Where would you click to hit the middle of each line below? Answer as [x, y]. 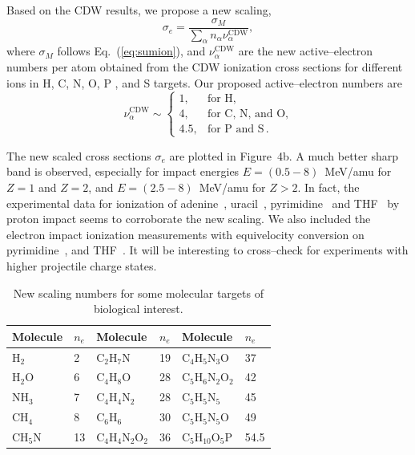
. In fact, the [328, 187]
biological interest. [138, 309]
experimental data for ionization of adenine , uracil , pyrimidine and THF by [203, 203]
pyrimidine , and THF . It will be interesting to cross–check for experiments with [207, 250]
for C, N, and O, [248, 114]
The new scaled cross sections [79, 155]
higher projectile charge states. [82, 265]
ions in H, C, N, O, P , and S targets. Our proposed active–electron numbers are [204, 82]
